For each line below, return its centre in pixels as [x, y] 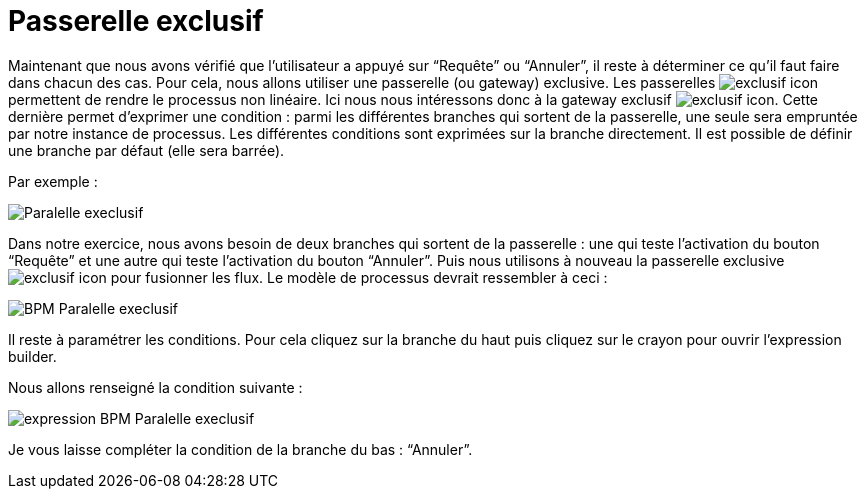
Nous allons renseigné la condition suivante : [155, 387]
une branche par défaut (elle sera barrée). [146, 150]
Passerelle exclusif [136, 21]
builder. [32, 356]
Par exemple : [53, 181]
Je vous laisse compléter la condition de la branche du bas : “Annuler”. [240, 449]
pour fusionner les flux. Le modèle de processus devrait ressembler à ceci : [359, 277]
